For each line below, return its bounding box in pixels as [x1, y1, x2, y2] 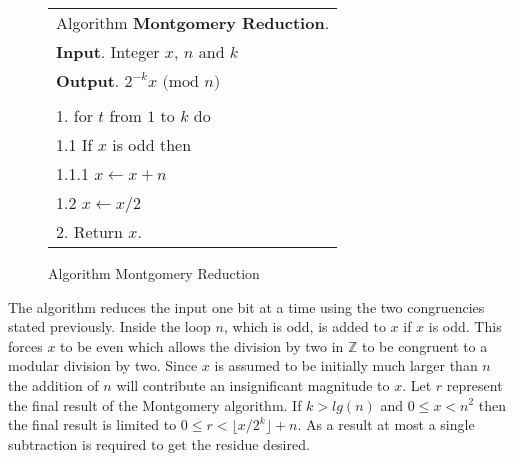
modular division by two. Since [8, 355, 198, 376]
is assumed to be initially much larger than [214, 355, 478, 376]
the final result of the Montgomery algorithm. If [8, 394, 302, 415]
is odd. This [428, 316, 502, 337]
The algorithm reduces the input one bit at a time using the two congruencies [8, 296, 485, 317]
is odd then [112, 133, 192, 156]
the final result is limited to [8, 414, 177, 435]
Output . [56, 69, 120, 92]
